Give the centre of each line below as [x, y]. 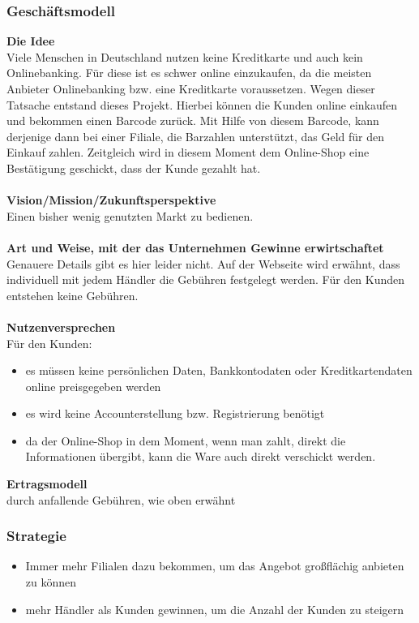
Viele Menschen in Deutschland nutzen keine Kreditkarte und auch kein [185, 56]
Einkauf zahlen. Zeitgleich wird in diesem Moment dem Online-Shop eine [188, 152]
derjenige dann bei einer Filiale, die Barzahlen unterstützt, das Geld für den [195, 136]
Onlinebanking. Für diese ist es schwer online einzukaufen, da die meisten [189, 73]
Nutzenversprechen [61, 327]
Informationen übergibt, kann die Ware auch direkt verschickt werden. [201, 456]
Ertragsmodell [47, 484]
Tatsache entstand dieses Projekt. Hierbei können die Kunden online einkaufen [202, 104]
